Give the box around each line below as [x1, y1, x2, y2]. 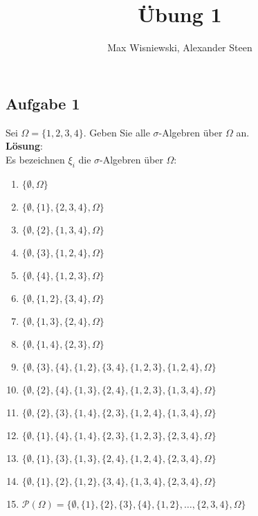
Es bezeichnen [6, 152, 65, 166]
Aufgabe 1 [6, 92, 80, 114]
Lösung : [6, 139, 43, 153]
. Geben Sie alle [83, 125, 150, 139]
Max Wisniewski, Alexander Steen [107, 40, 252, 55]
